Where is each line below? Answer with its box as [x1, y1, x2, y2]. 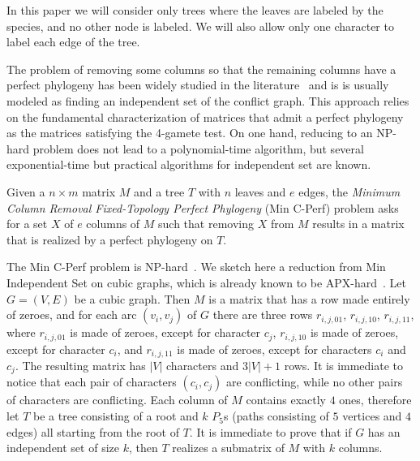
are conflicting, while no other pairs [225, 373, 403, 390]
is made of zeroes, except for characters [177, 340, 372, 357]
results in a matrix [312, 215, 405, 232]
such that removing [158, 215, 255, 232]
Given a [6, 183, 45, 200]
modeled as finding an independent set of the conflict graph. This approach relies [6, 92, 409, 109]
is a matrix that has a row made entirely [208, 290, 410, 307]
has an [367, 423, 401, 440]
